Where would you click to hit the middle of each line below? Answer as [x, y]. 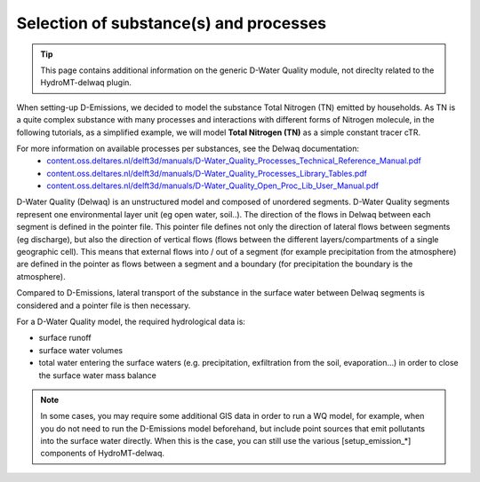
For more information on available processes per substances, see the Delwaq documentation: [188, 148]
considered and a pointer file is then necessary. [104, 305]
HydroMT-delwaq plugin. [86, 83]
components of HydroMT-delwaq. [102, 454]
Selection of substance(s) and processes [172, 23]
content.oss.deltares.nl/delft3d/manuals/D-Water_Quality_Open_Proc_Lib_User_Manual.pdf [213, 186]
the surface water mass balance [98, 375]
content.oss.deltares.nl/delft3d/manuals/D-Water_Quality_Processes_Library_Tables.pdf [207, 173]
